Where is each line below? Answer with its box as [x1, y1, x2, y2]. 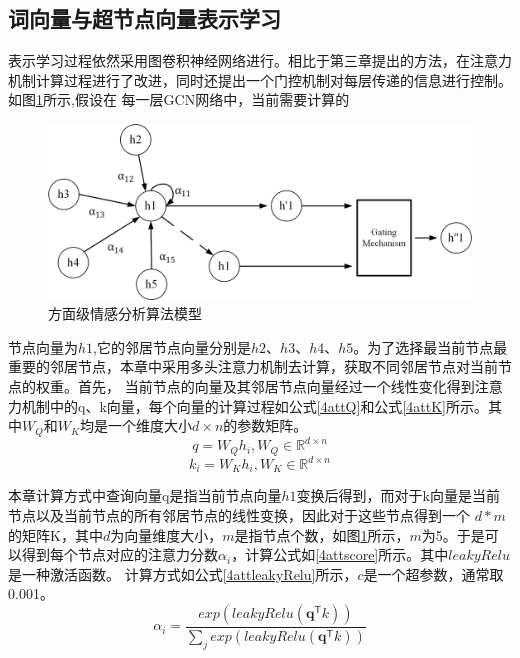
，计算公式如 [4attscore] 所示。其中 [231, 544, 449, 565]
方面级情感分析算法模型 [48, 303, 202, 324]
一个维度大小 [108, 415, 193, 436]
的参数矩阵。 [223, 415, 308, 436]
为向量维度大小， [110, 524, 223, 545]
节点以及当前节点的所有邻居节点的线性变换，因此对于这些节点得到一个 [8, 505, 470, 526]
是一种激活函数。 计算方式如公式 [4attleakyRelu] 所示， [8, 563, 358, 584]
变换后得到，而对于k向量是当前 [296, 485, 500, 506]
